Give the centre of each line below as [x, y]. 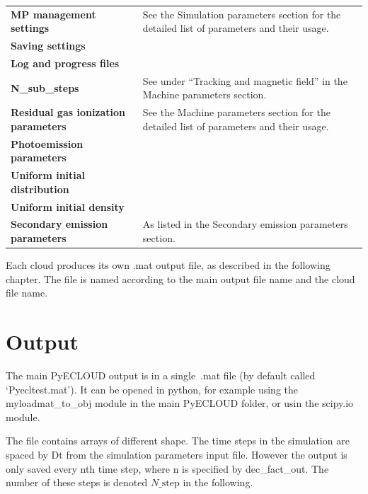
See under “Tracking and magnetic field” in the [245, 80]
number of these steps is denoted [77, 482]
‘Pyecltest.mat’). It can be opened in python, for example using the [152, 389]
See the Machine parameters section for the [236, 112]
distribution [40, 189]
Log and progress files [65, 63]
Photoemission [47, 143]
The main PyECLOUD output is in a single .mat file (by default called [161, 375]
